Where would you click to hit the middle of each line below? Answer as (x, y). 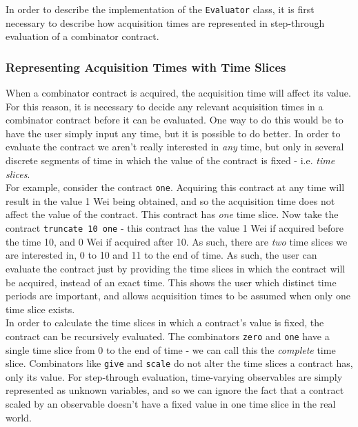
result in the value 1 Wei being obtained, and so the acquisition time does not (170, 200)
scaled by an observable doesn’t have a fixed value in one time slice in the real (171, 403)
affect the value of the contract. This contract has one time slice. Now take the (172, 214)
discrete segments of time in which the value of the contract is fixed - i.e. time (170, 160)
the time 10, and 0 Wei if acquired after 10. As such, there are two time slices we (177, 241)
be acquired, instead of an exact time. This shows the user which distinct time (171, 282)
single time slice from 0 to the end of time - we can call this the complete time (171, 349)
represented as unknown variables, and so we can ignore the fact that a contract (175, 390)
